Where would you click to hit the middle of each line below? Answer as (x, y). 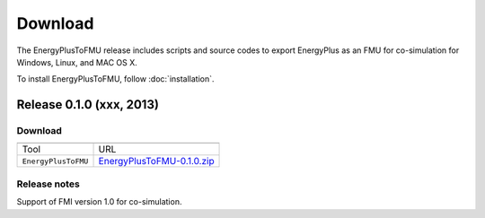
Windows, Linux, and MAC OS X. (77, 62)
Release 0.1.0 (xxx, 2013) (88, 105)
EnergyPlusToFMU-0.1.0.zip (156, 161)
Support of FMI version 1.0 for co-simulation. (99, 202)
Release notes (48, 184)
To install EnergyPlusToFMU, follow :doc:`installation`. (115, 79)
